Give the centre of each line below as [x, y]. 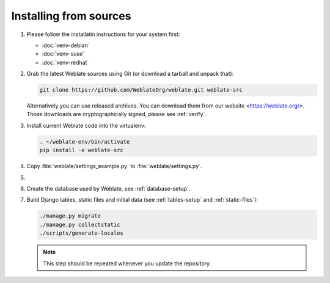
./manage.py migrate [70, 216]
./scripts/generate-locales [81, 233]
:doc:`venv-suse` [63, 54]
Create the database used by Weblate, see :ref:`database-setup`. [108, 189]
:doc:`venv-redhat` [65, 62]
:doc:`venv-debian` [66, 45]
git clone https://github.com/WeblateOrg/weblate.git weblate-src [141, 90]
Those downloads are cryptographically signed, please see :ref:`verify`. [117, 114]
